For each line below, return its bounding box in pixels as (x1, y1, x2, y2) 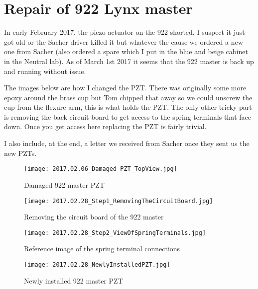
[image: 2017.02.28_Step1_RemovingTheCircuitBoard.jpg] (24, 197, 213, 205)
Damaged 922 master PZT (24, 179, 105, 190)
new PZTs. (4, 147, 37, 158)
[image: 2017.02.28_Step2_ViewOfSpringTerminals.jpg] (24, 229, 206, 236)
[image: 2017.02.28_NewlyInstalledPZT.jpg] (24, 261, 170, 268)
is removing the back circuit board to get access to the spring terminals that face (4, 111, 251, 122)
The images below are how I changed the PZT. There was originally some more (4, 82, 247, 93)
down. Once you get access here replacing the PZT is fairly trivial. (4, 121, 207, 132)
